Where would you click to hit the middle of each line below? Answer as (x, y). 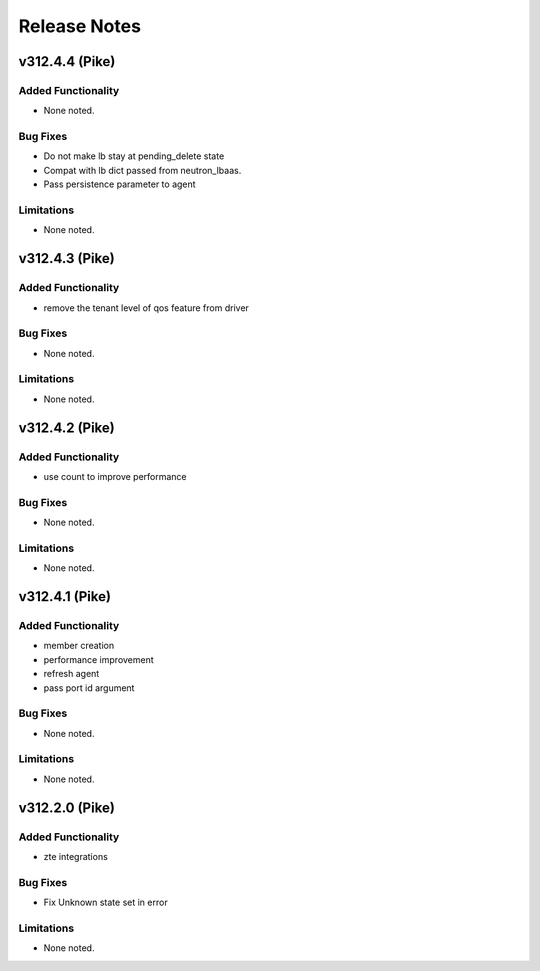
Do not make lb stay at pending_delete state (134, 156)
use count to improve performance (115, 476)
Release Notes (80, 26)
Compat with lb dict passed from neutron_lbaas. (142, 170)
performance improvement (98, 659)
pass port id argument (89, 687)
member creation (79, 646)
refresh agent (71, 674)
